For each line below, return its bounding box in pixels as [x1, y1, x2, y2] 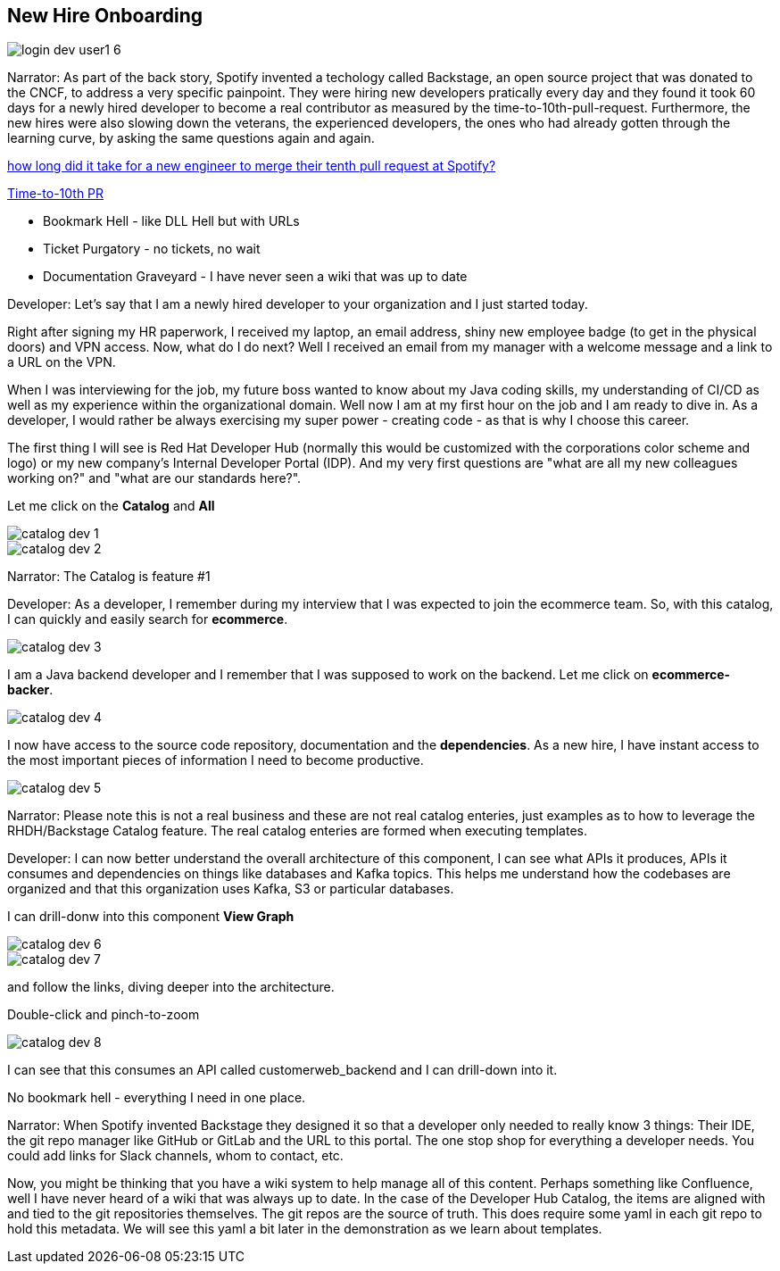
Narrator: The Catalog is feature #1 [7, 569, 211, 585]
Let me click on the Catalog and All [7, 498, 215, 514]
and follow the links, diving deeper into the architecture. [7, 979, 335, 995]
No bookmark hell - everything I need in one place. [7, 1090, 306, 1106]
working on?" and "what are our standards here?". [7, 470, 302, 486]
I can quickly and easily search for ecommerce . [7, 611, 288, 627]
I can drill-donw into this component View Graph [7, 909, 295, 925]
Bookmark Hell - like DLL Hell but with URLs [43, 213, 300, 229]
